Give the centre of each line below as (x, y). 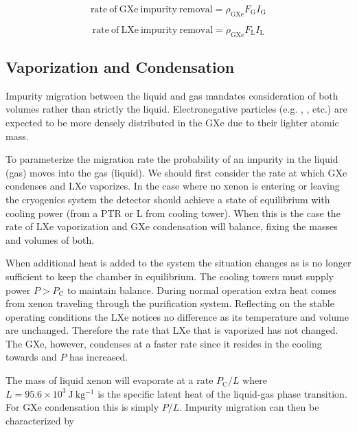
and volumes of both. (50, 239)
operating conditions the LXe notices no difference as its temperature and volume (177, 316)
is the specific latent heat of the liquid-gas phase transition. (222, 393)
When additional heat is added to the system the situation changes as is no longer (178, 263)
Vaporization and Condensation (120, 66)
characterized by (40, 420)
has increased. (99, 357)
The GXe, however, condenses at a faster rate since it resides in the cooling (164, 343)
